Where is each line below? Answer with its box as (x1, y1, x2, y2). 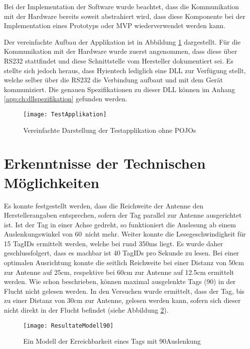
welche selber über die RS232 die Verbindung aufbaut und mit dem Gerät (4, 75, 223, 85)
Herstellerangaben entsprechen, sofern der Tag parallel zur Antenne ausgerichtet (4, 210, 242, 220)
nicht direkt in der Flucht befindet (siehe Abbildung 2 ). (4, 305, 169, 315)
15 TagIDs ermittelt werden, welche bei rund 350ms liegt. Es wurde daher (4, 238, 223, 248)
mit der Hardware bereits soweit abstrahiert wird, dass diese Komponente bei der (4, 11, 246, 21)
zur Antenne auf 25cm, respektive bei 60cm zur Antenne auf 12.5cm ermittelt (4, 267, 234, 277)
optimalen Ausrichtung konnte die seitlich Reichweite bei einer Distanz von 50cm (4, 257, 244, 268)
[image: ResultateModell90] (23, 322, 114, 329)
